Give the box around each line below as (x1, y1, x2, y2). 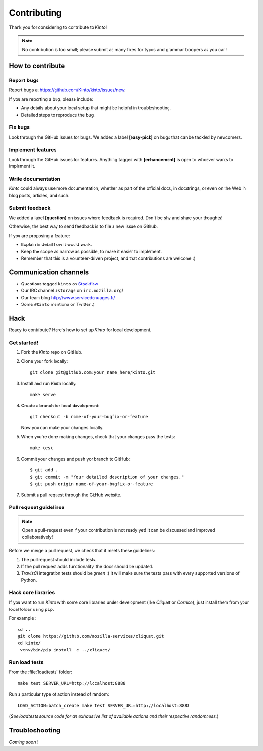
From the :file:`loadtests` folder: (9, 669, 73, 675)
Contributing (9, 7, 62, 18)
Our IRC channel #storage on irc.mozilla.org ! (21, 288, 123, 294)
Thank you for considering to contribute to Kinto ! (9, 24, 107, 30)
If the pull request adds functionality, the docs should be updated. (21, 564, 153, 569)
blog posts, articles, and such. (9, 192, 70, 198)
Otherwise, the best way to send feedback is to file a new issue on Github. (9, 223, 158, 229)
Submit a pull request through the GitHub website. (21, 492, 122, 498)
